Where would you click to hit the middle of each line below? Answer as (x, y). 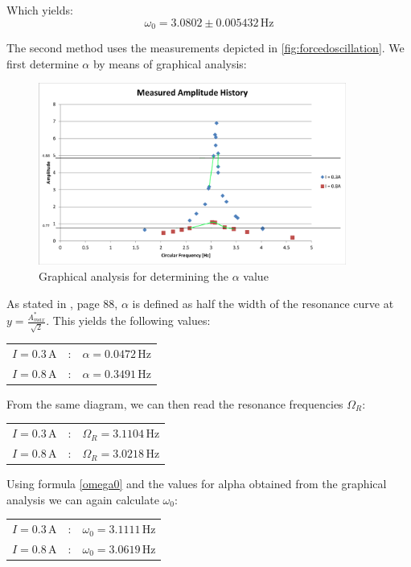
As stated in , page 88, (62, 303)
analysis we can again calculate (83, 499)
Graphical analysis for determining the (134, 276)
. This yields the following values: (128, 320)
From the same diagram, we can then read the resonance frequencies (175, 403)
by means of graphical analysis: (170, 63)
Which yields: (40, 10)
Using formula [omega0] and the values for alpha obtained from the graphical (197, 484)
